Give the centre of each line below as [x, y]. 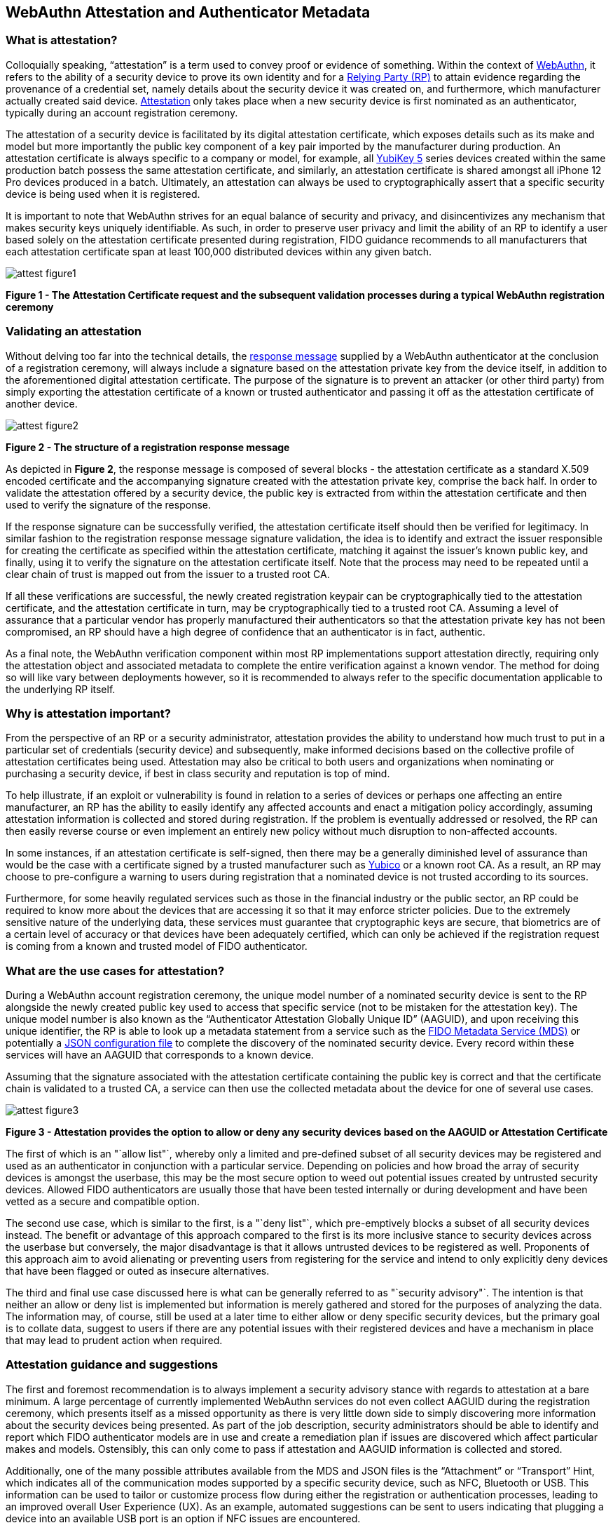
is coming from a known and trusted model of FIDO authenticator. [157, 946]
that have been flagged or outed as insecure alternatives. [138, 1271]
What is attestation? [62, 40]
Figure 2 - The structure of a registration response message [148, 447]
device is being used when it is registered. [103, 194]
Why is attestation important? [88, 713]
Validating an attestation [74, 331]
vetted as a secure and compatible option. [103, 1202]
